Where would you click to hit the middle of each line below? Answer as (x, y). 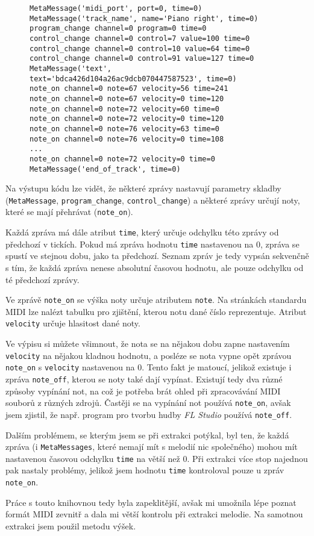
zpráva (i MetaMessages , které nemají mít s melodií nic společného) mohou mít (152, 447)
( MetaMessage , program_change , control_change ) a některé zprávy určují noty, (153, 200)
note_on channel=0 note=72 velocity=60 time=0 (124, 109)
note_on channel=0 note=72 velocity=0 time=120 (127, 119)
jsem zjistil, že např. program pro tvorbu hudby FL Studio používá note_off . (149, 414)
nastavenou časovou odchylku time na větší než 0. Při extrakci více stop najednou (157, 458)
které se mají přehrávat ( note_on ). (69, 212)
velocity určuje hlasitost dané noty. (73, 323)
